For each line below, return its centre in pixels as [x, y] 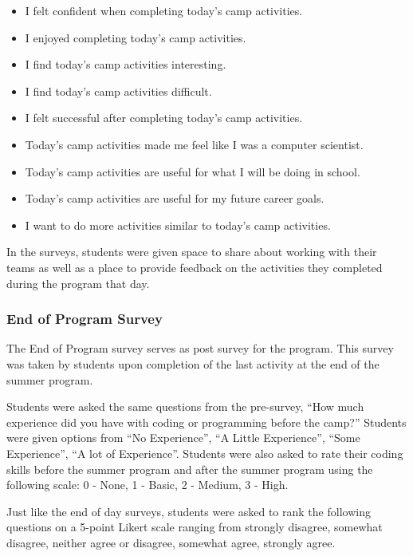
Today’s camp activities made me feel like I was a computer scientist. [194, 144]
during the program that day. [78, 283]
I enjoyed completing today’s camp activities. [136, 37]
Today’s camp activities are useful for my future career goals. [175, 198]
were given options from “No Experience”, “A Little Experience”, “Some [183, 438]
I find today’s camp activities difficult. [118, 91]
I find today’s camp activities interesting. [126, 64]
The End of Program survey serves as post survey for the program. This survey [200, 348]
